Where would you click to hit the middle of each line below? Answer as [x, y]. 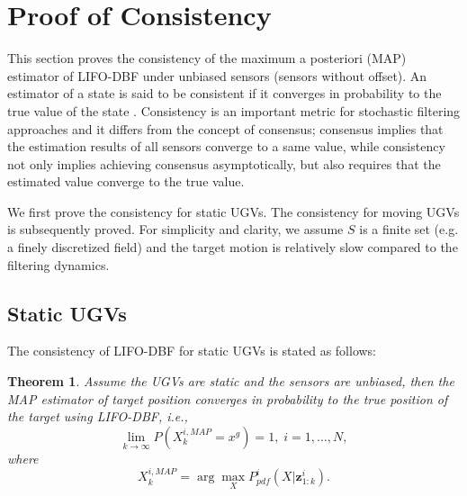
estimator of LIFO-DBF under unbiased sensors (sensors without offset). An [217, 75]
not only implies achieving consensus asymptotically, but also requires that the [224, 163]
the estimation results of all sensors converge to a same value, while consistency [226, 146]
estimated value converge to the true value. [126, 181]
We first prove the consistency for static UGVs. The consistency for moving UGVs [233, 211]
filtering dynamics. [58, 264]
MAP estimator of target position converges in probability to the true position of [228, 398]
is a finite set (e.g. [409, 229]
